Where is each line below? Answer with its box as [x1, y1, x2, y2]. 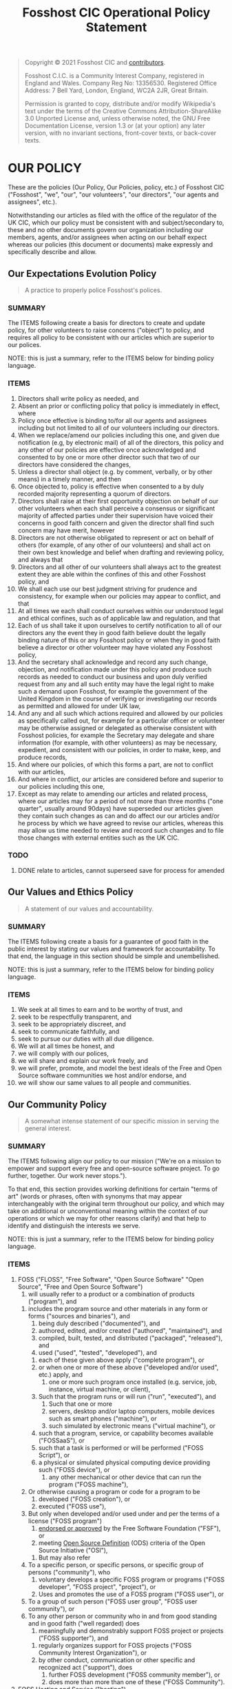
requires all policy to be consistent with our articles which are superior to [8, 333, 215, 342]
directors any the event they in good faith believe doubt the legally [17, 628, 206, 636]
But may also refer [38, 1553, 91, 1562]
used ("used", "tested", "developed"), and [38, 1348, 158, 1356]
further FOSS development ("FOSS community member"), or [48, 1670, 221, 1679]
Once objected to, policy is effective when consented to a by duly [17, 482, 204, 490]
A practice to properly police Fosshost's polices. [24, 286, 162, 294]
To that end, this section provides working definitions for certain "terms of [8, 1185, 218, 1193]
